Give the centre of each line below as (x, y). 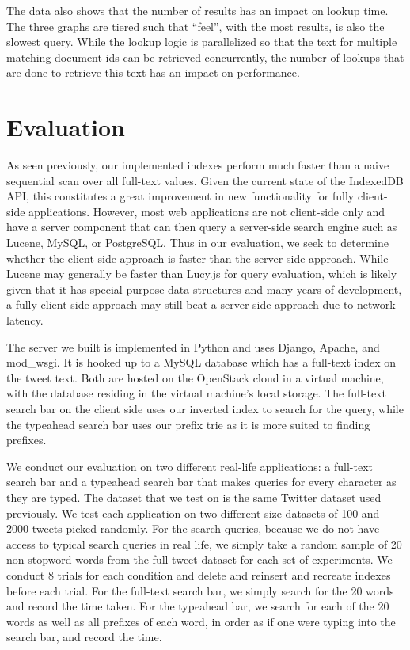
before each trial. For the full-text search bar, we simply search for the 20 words (200, 590)
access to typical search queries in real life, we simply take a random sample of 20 (204, 544)
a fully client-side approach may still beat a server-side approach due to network (201, 304)
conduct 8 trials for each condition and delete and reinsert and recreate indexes (199, 574)
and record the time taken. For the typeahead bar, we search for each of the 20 (198, 606)
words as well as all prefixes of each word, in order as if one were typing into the (201, 621)
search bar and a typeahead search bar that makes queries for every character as (201, 482)
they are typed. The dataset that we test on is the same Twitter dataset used (194, 497)
